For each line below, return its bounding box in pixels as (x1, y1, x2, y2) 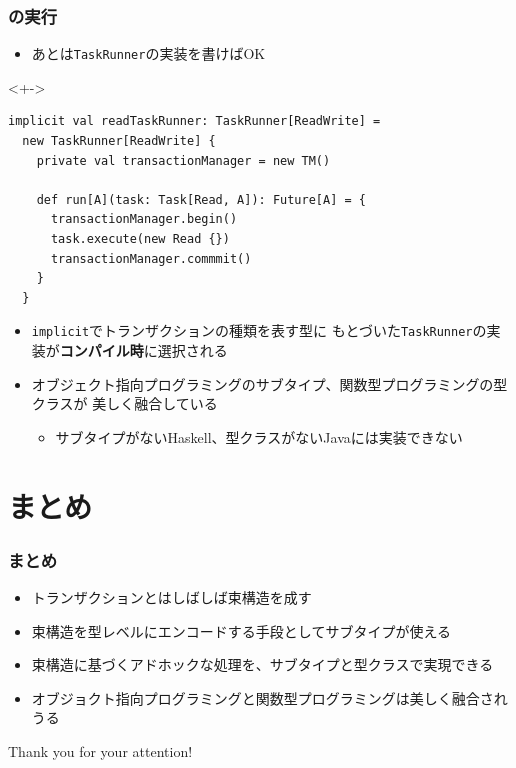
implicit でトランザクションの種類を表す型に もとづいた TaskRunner (31, 320, 473, 341)
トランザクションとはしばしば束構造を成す (31, 587, 312, 608)
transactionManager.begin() (50, 212, 238, 227)
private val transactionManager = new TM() (36, 153, 331, 168)
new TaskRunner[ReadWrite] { (22, 134, 216, 149)
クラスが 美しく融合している (31, 393, 218, 414)
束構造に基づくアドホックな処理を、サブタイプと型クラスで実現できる (31, 654, 494, 675)
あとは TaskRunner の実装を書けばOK (31, 43, 266, 64)
